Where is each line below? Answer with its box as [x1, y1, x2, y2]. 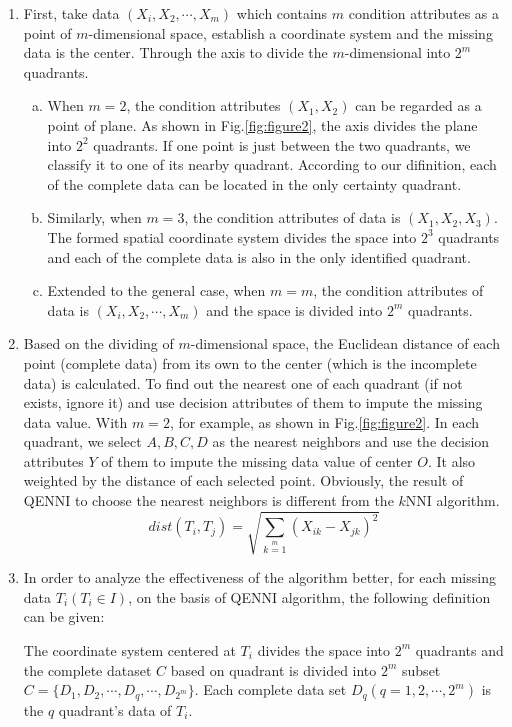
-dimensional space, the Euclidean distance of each [190, 333, 500, 354]
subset [402, 659, 441, 680]
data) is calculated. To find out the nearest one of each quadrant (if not [23, 372, 463, 393]
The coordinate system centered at [23, 639, 236, 660]
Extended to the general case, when [47, 280, 266, 301]
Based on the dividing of [23, 333, 174, 354]
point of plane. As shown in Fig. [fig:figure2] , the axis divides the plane [47, 114, 478, 135]
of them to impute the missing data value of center [101, 450, 413, 471]
